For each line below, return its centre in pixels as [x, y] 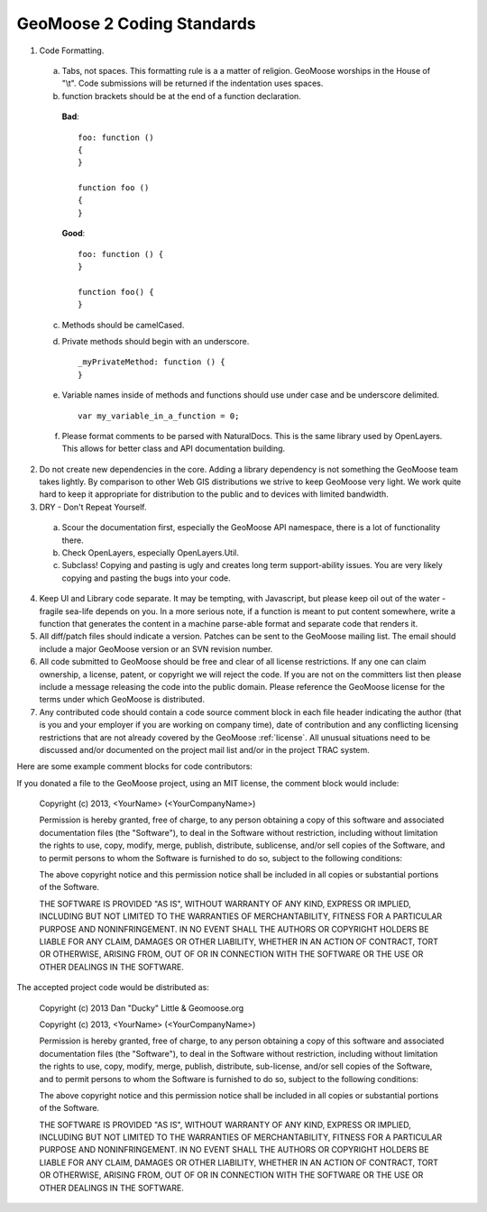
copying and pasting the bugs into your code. [146, 578]
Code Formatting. [72, 50]
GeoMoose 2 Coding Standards [136, 23]
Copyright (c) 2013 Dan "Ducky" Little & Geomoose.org [142, 1008]
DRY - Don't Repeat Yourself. [93, 507]
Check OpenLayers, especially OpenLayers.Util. [150, 553]
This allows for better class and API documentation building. [174, 449]
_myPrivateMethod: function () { [152, 362]
